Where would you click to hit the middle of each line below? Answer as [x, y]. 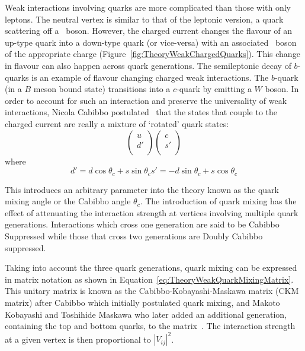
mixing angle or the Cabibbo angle [68, 201]
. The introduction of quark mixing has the [218, 201]
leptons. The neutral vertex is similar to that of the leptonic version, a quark [144, 19]
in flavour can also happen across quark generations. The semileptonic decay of [148, 65]
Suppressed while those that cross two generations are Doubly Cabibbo [134, 235]
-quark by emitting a [214, 89]
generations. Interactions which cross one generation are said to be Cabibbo [142, 224]
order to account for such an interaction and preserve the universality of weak [146, 100]
